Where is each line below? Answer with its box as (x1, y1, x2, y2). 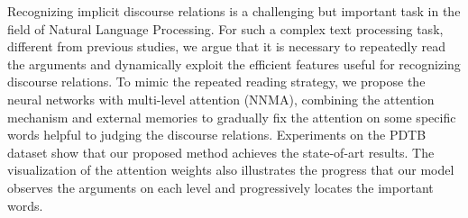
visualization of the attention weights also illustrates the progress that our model (7, 160, 454, 179)
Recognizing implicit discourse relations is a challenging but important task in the (7, 2, 461, 20)
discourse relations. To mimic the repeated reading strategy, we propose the (7, 72, 426, 91)
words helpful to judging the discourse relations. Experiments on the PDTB (7, 125, 427, 144)
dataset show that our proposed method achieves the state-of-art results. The (7, 142, 435, 161)
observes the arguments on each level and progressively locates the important (7, 177, 434, 196)
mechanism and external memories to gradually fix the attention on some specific (7, 107, 456, 126)
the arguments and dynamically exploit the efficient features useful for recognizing (7, 54, 461, 73)
